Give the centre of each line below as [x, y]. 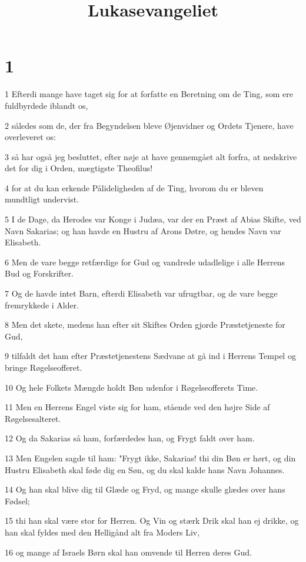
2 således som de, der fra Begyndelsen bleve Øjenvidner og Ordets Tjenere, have [149, 125]
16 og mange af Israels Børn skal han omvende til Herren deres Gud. [128, 552]
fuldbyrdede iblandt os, [46, 105]
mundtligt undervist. [42, 199]
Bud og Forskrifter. [39, 273]
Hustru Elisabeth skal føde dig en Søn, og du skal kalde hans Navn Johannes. [145, 469]
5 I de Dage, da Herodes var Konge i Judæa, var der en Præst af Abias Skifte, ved [153, 219]
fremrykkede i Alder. [42, 305]
